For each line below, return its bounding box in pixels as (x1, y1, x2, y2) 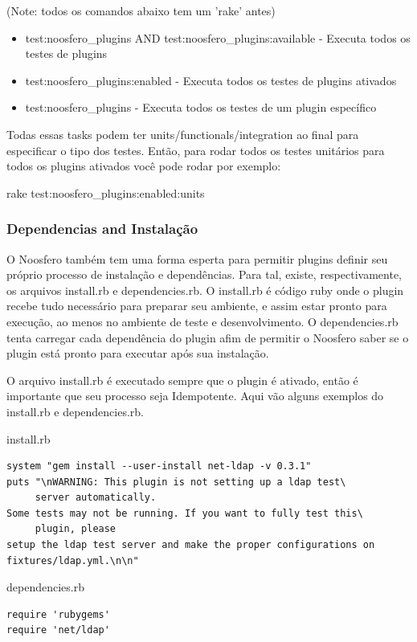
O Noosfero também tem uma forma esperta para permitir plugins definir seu (6, 250, 388, 267)
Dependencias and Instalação (6, 219, 198, 239)
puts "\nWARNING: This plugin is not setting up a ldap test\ (6, 476, 346, 488)
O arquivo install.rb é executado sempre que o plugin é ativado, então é (6, 371, 358, 388)
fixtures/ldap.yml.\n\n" (6, 554, 139, 566)
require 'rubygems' (6, 608, 110, 620)
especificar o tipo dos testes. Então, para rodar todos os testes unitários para (6, 141, 385, 158)
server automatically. (35, 492, 157, 504)
